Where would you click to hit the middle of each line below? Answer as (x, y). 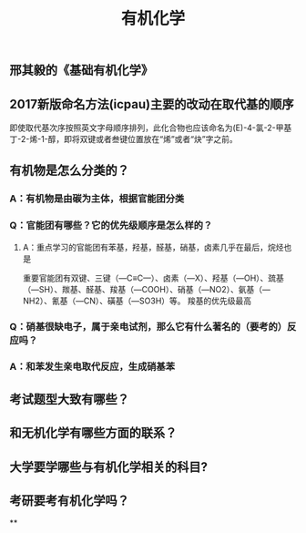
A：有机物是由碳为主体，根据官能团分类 (97, 199)
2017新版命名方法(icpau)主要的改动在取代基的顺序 (152, 104)
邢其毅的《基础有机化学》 (81, 71)
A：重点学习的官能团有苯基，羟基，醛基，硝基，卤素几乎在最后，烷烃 (153, 247)
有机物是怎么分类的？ (69, 171)
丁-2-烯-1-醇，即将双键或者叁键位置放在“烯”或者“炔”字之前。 (124, 139)
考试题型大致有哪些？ (69, 399)
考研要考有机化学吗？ (69, 501)
